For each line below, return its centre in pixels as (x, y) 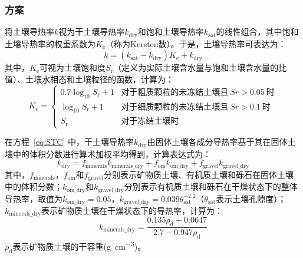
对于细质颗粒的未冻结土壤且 (175, 107)
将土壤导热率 (29, 32)
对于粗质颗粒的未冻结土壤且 (175, 92)
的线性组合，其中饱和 (257, 32)
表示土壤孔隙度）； (251, 198)
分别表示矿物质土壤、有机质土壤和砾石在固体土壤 (199, 174)
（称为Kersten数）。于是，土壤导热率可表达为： (196, 43)
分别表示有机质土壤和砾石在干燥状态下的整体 (211, 186)
